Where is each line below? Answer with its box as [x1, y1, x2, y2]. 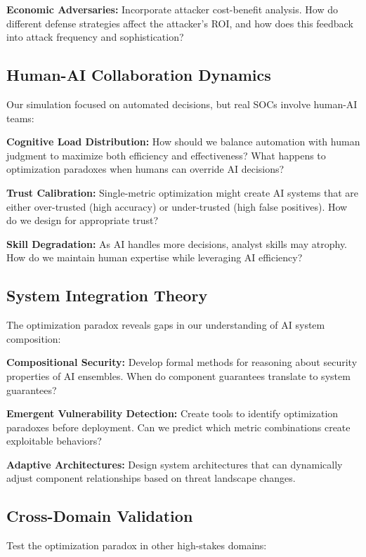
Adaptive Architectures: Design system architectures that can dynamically [6, 457, 343, 471]
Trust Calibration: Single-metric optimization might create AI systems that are [6, 185, 359, 199]
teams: [6, 110, 34, 125]
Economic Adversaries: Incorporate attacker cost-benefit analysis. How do [6, 2, 338, 16]
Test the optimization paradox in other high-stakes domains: [6, 538, 267, 553]
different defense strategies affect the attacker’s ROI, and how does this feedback [6, 15, 353, 30]
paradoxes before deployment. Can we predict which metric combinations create [6, 419, 351, 434]
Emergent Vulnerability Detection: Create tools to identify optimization [6, 406, 339, 421]
